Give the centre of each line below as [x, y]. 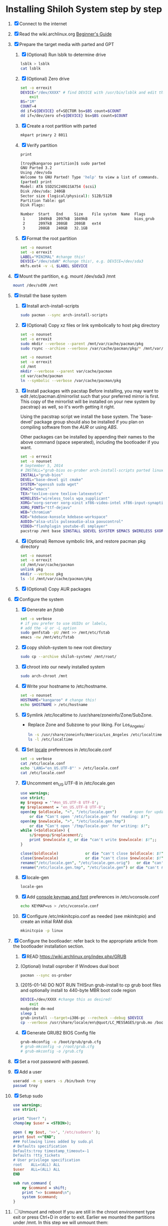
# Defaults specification [40, 1146]
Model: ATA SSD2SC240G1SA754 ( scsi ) [58, 186]
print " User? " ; [30, 1118]
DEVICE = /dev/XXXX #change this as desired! [66, 999]
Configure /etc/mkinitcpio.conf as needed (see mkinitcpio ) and [91, 916]
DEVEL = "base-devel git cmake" [52, 480]
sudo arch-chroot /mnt [44, 676]
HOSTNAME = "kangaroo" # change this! [58, 700]
